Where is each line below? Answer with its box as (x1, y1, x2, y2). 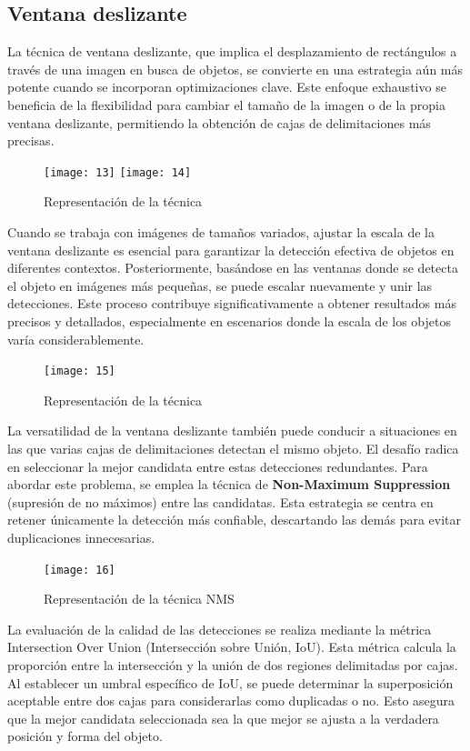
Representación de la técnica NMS (44, 589, 235, 608)
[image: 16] (44, 563, 115, 576)
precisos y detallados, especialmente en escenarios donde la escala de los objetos (7, 311, 451, 330)
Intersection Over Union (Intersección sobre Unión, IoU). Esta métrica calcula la (7, 637, 456, 656)
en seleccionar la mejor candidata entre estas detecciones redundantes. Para (7, 456, 428, 476)
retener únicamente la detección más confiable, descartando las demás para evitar (7, 510, 462, 529)
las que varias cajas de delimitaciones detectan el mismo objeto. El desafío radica (7, 439, 459, 458)
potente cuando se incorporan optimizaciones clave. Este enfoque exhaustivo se (7, 77, 446, 96)
